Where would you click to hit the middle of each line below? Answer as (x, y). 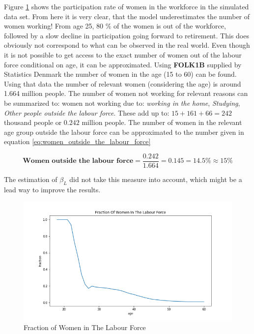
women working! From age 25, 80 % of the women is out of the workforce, (115, 26)
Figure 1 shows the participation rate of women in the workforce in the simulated (127, 6)
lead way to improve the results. (52, 189)
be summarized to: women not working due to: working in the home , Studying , (122, 103)
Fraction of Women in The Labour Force (85, 327)
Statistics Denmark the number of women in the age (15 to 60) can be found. (120, 74)
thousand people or (33, 122)
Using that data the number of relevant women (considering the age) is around (123, 83)
